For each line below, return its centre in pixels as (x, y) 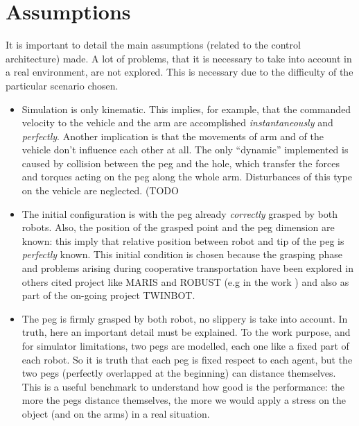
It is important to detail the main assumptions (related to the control (153, 45)
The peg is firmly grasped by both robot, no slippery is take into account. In (185, 318)
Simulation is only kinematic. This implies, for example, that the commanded (186, 109)
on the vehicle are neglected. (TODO (100, 190)
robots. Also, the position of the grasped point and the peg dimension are (178, 227)
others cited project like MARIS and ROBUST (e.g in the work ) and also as (185, 281)
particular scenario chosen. (62, 85)
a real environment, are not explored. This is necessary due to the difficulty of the (179, 72)
